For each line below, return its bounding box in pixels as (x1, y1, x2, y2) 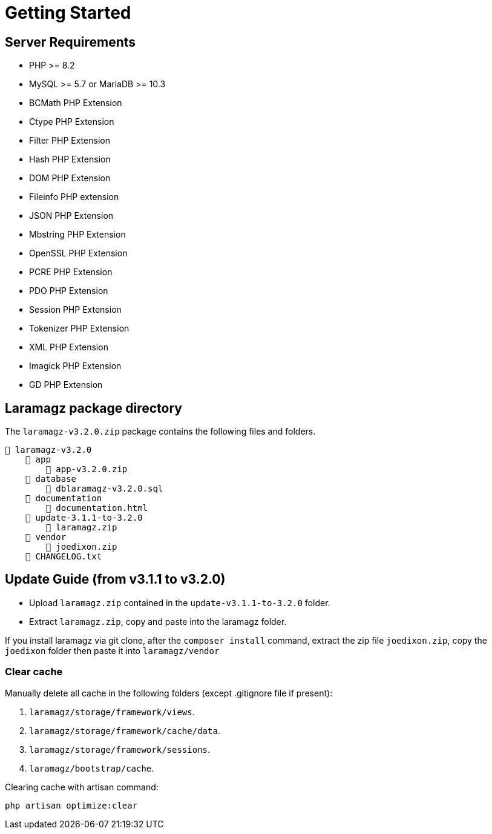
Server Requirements (5, 34, 136, 50)
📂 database (25, 474, 77, 484)
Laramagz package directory (5, 400, 182, 416)
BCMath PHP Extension (29, 98, 122, 108)
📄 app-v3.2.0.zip (45, 464, 128, 475)
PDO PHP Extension (29, 285, 108, 296)
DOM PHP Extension (29, 173, 111, 184)
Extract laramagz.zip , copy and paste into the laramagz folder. (29, 616, 287, 627)
